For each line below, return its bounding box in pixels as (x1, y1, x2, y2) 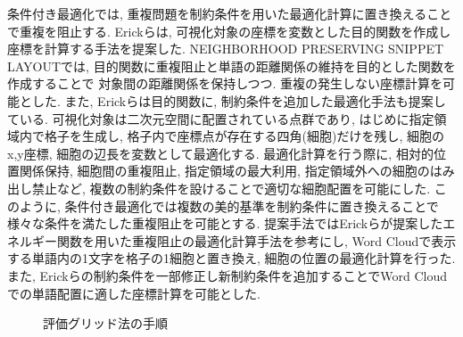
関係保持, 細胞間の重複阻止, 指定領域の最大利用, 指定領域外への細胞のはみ (19, 161, 455, 180)
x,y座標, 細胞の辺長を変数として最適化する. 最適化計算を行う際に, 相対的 (7, 144, 434, 162)
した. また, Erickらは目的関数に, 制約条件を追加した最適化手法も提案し (31, 91, 446, 110)
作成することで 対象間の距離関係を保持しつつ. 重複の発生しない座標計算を (7, 74, 442, 93)
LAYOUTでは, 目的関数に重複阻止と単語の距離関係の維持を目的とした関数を (7, 56, 456, 75)
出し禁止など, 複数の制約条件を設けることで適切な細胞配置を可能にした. (7, 178, 431, 197)
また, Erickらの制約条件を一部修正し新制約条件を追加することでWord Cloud (7, 266, 447, 284)
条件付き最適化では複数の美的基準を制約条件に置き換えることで (64, 196, 439, 215)
